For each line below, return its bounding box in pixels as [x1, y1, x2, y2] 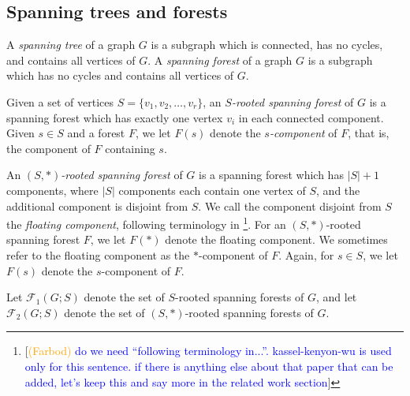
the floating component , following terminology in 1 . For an [6, 214, 286, 232]
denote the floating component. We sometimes [165, 231, 388, 248]
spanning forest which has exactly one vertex [6, 109, 223, 125]
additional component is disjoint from [6, 197, 188, 214]
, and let [315, 289, 357, 305]
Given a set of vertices [6, 93, 114, 110]
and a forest [67, 125, 125, 141]
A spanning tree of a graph [6, 36, 136, 53]
